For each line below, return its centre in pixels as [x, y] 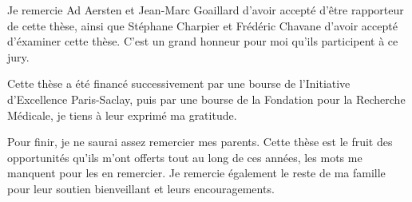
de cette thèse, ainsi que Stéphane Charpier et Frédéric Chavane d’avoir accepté [202, 25]
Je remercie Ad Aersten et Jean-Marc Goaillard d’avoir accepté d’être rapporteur [206, 10]
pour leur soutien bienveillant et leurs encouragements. [141, 188]
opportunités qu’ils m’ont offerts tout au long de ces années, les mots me [185, 157]
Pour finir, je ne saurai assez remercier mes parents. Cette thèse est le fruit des [200, 142]
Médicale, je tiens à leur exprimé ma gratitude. [122, 115]
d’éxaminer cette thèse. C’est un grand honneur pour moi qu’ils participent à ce [203, 41]
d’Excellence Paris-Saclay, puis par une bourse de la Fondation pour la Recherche [206, 99]
